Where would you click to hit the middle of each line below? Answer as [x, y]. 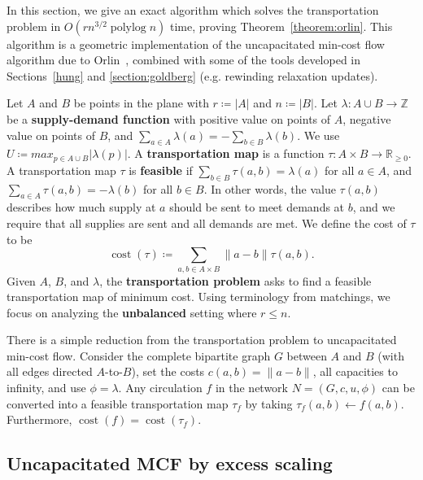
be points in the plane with [141, 103]
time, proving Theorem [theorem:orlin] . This [281, 26]
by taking [269, 403]
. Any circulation [160, 388]
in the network [251, 388]
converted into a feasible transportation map [118, 403]
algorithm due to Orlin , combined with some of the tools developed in [184, 60]
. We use [318, 135]
